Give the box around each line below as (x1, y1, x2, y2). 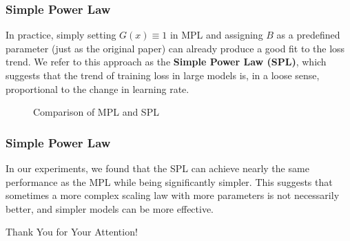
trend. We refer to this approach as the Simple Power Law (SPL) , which (6, 54, 327, 69)
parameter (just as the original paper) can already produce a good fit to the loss (6, 41, 345, 55)
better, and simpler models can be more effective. (6, 201, 214, 216)
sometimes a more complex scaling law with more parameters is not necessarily (6, 188, 340, 202)
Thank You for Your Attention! (6, 224, 138, 239)
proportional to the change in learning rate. (6, 81, 189, 96)
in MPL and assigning (169, 28, 263, 42)
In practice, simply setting (6, 28, 116, 42)
